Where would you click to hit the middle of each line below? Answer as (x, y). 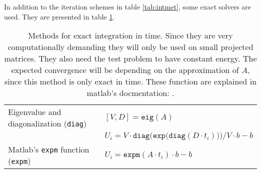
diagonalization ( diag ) (47, 123)
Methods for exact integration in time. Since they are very (130, 35)
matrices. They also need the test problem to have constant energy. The (130, 58)
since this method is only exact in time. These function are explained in (130, 81)
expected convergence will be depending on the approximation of (125, 70)
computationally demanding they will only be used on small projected (130, 47)
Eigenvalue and (35, 112)
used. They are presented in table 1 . (59, 16)
